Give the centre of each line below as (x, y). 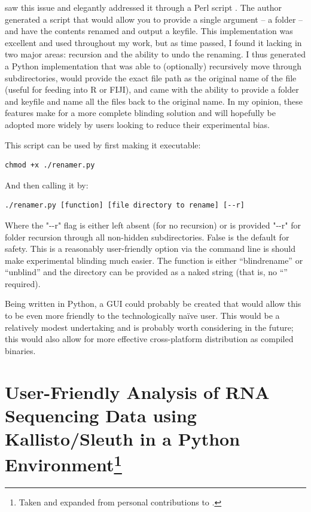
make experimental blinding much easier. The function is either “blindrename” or (154, 260)
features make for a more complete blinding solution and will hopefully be (140, 113)
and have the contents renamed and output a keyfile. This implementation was (149, 31)
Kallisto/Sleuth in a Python (123, 438)
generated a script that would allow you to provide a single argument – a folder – (154, 19)
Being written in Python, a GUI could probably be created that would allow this (153, 304)
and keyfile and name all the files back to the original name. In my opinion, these (154, 101)
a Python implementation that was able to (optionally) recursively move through (153, 65)
